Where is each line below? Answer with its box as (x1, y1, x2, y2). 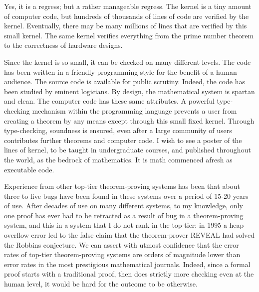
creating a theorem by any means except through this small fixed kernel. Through (4, 115, 255, 126)
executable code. (4, 164, 54, 174)
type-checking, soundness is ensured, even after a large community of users (4, 125, 232, 136)
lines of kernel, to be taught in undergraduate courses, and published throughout (4, 145, 251, 155)
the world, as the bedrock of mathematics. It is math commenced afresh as (4, 154, 233, 164)
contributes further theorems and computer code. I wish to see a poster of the (4, 135, 242, 145)
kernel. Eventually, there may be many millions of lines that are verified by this (4, 20, 247, 31)
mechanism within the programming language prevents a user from (32, 105, 237, 116)
